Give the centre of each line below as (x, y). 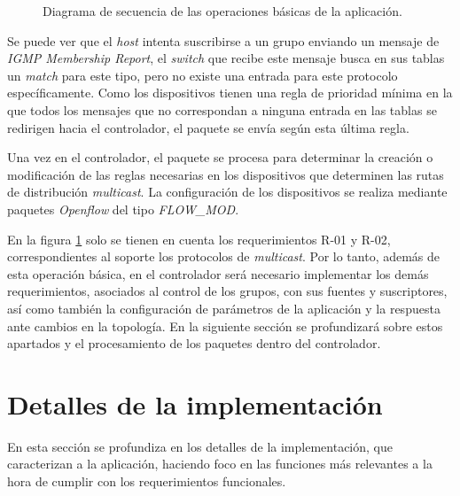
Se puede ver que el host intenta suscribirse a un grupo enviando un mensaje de (223, 40)
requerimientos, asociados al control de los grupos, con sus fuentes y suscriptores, (227, 291)
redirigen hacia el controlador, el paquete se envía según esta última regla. (208, 127)
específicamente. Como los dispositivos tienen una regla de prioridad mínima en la (230, 93)
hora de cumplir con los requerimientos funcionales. (147, 481)
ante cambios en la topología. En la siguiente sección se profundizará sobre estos (225, 325)
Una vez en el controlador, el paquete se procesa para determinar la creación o (220, 157)
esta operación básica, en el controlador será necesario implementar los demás (218, 273)
